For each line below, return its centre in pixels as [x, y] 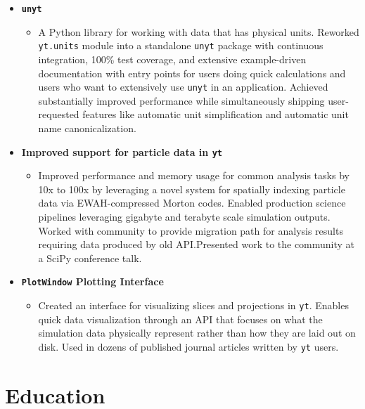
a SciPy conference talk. [90, 258]
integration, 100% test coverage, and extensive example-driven [172, 59]
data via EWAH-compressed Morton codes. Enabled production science [192, 203]
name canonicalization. [87, 128]
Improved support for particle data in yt [122, 151]
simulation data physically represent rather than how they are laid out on [197, 333]
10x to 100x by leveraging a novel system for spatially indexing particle [192, 189]
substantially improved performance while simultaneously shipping [181, 100]
